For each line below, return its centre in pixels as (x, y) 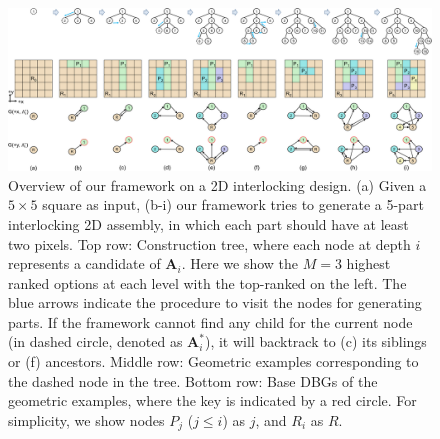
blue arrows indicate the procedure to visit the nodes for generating (215, 302)
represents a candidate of (84, 263)
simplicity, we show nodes (86, 419)
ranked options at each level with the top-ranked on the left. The (207, 282)
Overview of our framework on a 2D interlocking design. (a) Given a (217, 184)
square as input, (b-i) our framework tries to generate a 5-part (233, 204)
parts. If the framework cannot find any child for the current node (210, 321)
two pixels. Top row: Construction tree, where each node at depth (209, 243)
